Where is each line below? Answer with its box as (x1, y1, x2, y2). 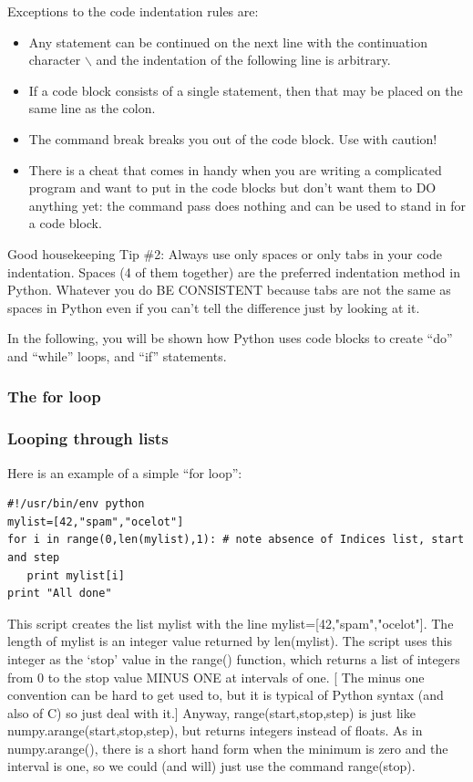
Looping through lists (7, 427, 169, 450)
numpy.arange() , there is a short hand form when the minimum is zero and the (7, 738, 448, 757)
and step (7, 550, 60, 564)
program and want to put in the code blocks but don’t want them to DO (28, 178, 437, 197)
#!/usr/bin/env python (7, 497, 145, 511)
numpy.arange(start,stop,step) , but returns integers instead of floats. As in (7, 721, 423, 740)
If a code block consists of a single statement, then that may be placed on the (28, 80, 463, 99)
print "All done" (7, 587, 112, 600)
